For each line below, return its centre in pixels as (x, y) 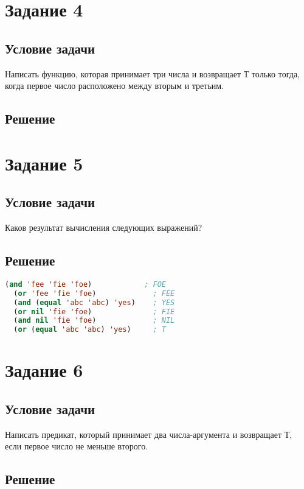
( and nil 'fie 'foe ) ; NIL (94, 321)
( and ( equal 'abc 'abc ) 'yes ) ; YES (94, 302)
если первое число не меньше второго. (77, 446)
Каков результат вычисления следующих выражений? (104, 227)
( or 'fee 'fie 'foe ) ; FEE (94, 293)
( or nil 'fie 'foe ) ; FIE (94, 311)
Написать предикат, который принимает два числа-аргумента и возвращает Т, (149, 434)
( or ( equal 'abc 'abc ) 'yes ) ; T (90, 330)
